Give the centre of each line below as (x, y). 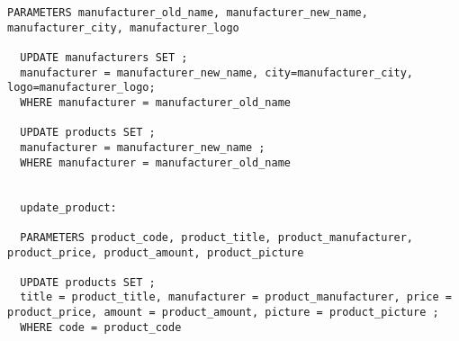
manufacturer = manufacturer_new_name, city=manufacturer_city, (217, 72)
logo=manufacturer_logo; (81, 88)
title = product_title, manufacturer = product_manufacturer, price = (236, 297)
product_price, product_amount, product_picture (156, 252)
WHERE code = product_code (101, 327)
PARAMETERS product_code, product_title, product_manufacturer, (217, 237)
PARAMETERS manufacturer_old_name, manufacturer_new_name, (188, 13)
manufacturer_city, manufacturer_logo (123, 27)
